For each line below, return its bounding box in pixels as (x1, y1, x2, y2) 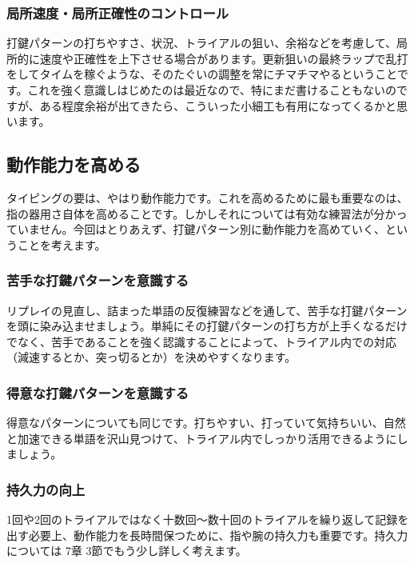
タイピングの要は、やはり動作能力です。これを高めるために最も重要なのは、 (6, 189, 408, 206)
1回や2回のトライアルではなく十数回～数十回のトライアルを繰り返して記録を (6, 511, 409, 528)
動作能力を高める (6, 152, 141, 177)
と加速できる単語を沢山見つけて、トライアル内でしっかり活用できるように (6, 429, 397, 446)
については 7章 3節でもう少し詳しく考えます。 (6, 542, 247, 559)
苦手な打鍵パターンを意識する (6, 270, 189, 290)
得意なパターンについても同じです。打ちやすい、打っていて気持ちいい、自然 (6, 414, 406, 431)
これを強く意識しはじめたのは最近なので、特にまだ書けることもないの (27, 82, 397, 98)
